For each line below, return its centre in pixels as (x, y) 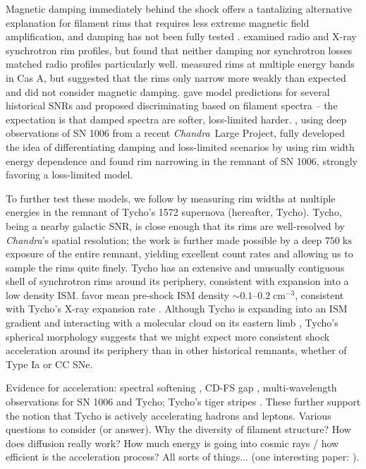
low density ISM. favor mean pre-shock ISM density (117, 294)
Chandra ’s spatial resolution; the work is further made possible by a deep (164, 239)
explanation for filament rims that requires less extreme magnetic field (158, 22)
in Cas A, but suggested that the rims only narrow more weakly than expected (176, 77)
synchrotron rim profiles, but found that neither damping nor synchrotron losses (179, 50)
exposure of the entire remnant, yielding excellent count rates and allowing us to (179, 254)
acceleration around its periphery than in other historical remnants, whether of (176, 350)
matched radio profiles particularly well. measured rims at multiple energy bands (180, 64)
